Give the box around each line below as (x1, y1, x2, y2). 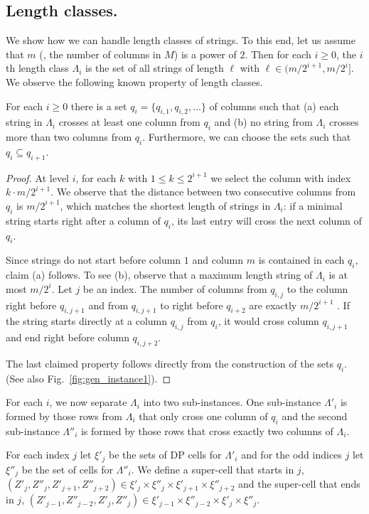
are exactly (249, 297, 297, 312)
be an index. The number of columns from (82, 281, 267, 296)
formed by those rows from (6, 408, 122, 423)
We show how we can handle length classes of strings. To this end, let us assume (6, 33, 355, 48)
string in (6, 114, 43, 129)
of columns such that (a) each (209, 98, 339, 113)
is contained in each (258, 252, 345, 267)
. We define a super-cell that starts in (131, 461, 294, 476)
